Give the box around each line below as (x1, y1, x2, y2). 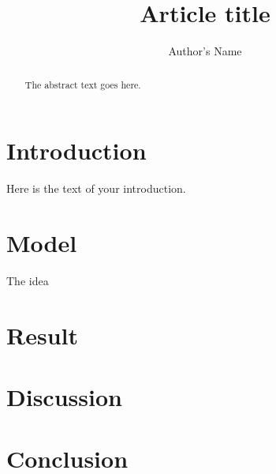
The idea (6, 272, 49, 288)
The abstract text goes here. (24, 77, 141, 91)
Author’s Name (168, 43, 242, 59)
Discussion (6, 380, 122, 412)
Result (6, 318, 78, 351)
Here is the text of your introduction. (6, 180, 186, 197)
